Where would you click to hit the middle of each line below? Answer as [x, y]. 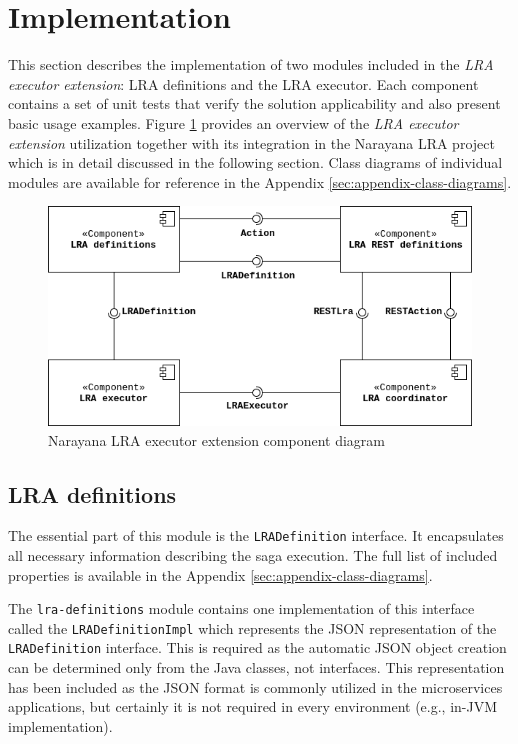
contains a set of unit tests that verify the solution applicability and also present [254, 103]
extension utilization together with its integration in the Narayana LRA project [251, 142]
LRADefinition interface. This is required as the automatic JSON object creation [257, 647]
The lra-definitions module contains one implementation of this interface [241, 608]
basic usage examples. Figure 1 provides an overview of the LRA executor [233, 122]
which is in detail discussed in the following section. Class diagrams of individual [255, 162]
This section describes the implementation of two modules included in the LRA [251, 64]
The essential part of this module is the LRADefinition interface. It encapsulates [256, 535]
